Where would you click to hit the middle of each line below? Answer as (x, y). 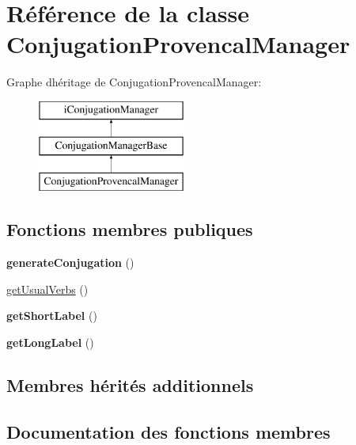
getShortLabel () (52, 316)
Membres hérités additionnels (130, 384)
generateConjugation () (70, 262)
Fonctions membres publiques (130, 229)
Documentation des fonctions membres (169, 431)
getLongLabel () (50, 342)
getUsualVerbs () (47, 289)
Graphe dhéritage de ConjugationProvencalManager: (134, 82)
